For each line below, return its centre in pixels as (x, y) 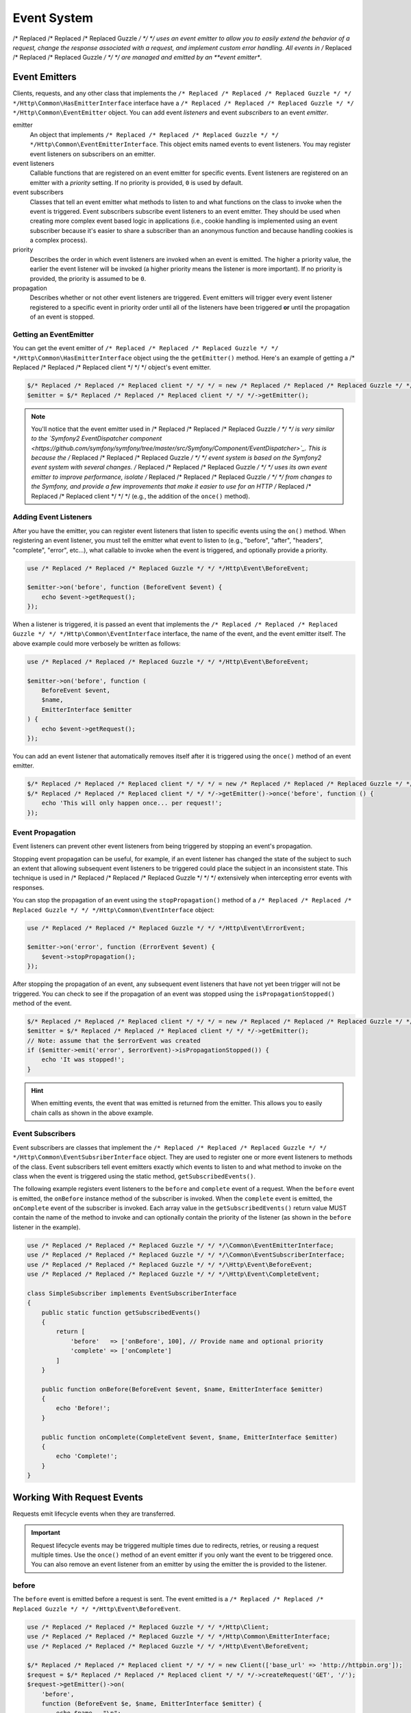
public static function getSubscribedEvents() (121, 1313)
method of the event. (42, 1003)
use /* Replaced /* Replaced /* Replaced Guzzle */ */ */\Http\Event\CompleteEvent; (173, 1274)
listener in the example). (47, 1227)
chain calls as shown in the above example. (92, 1113)
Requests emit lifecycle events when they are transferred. (94, 1514)
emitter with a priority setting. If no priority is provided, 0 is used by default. (136, 182)
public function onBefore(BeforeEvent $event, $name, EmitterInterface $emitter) (182, 1389)
